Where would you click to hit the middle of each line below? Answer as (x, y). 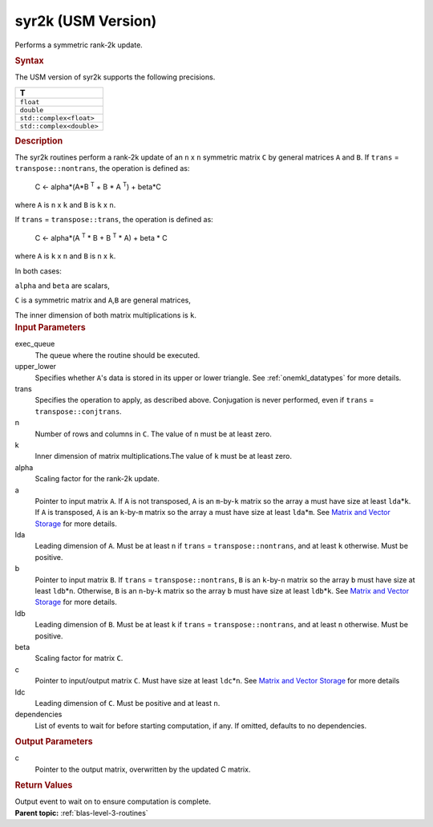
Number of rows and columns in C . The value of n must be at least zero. (153, 434)
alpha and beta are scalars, (62, 286)
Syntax (29, 60)
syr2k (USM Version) (86, 21)
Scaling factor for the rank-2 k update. (97, 479)
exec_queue (35, 344)
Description (39, 140)
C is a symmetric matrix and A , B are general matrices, (103, 300)
